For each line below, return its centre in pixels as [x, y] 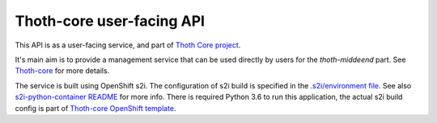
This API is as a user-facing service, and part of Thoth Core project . [128, 45]
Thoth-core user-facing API [110, 21]
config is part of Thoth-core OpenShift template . [96, 108]
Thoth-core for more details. [62, 71]
